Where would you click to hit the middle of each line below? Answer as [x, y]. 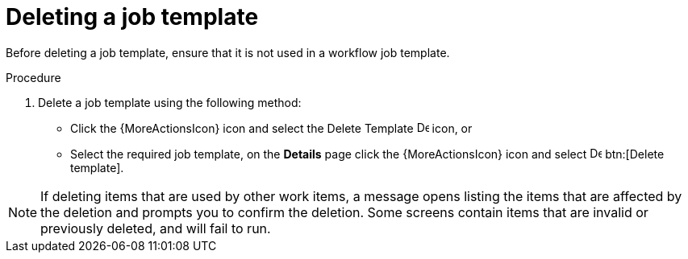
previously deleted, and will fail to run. [156, 228]
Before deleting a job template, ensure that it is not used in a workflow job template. [228, 52]
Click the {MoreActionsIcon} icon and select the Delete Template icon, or [271, 128]
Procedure [33, 77]
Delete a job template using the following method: [170, 102]
